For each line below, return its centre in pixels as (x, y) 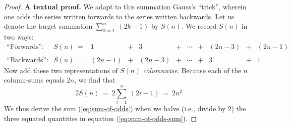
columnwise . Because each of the (192, 70)
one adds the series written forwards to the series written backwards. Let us (119, 16)
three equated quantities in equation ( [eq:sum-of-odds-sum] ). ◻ (100, 118)
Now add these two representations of (61, 70)
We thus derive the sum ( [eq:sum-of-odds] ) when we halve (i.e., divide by (115, 108)
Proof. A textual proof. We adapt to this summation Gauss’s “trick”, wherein (125, 6)
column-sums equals (34, 80)
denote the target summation (48, 26)
